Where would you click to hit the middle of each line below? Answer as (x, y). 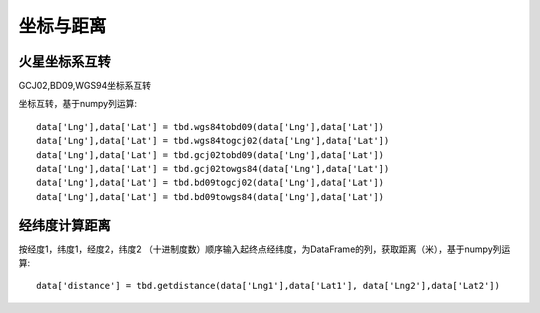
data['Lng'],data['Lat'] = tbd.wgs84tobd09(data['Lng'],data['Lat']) (210, 126)
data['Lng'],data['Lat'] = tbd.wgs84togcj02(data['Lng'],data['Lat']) (213, 141)
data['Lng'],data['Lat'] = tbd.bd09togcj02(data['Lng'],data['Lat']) (210, 183)
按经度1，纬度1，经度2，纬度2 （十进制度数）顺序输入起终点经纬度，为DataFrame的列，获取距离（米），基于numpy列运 (264, 249)
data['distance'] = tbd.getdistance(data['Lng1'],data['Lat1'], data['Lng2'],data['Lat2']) (268, 286)
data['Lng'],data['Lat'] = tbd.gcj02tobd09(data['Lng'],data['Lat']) (210, 154)
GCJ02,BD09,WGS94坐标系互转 (85, 86)
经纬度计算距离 (64, 225)
